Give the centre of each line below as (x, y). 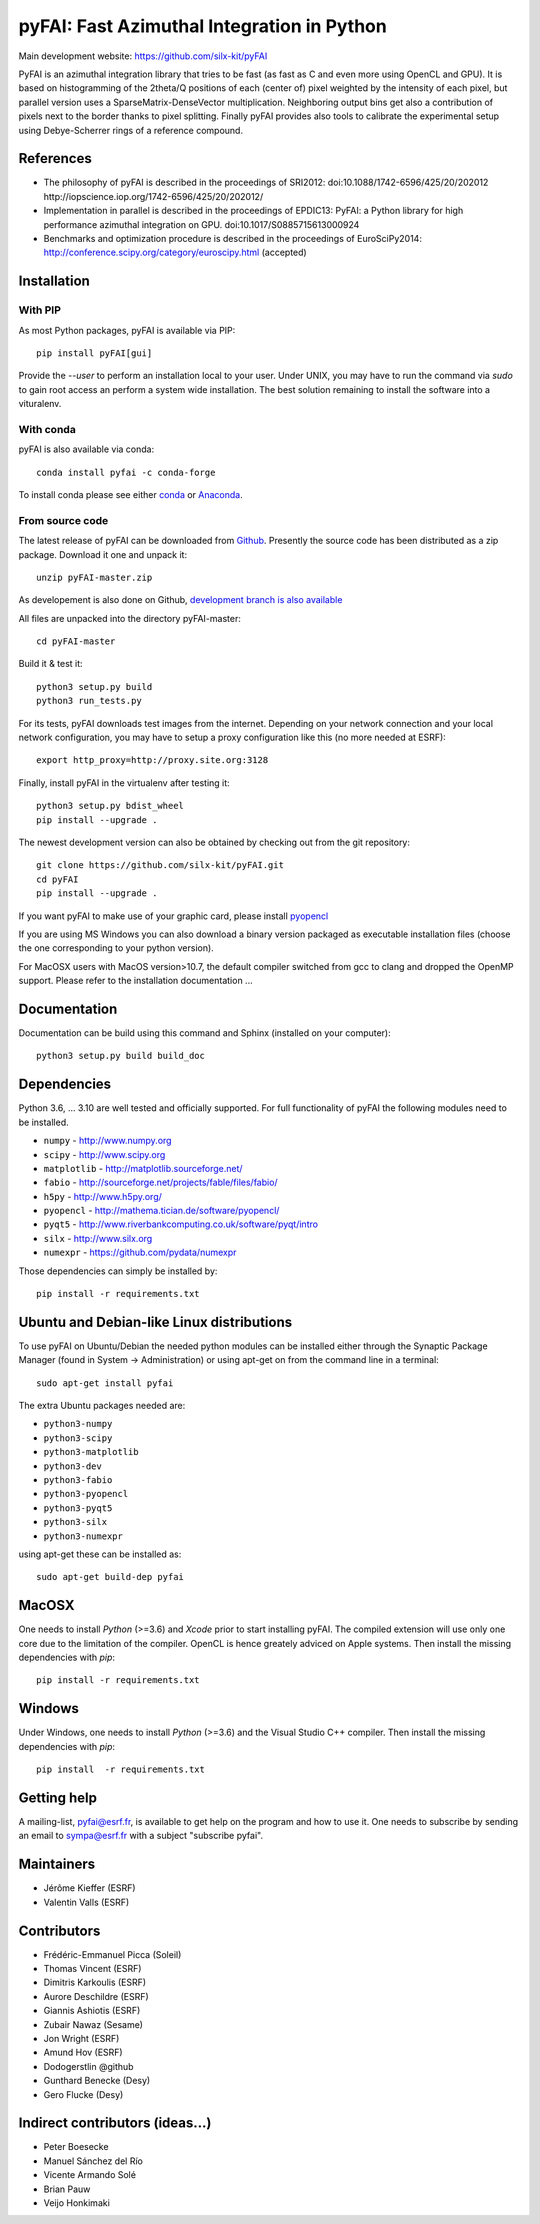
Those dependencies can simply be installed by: (118, 1271)
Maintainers (57, 1864)
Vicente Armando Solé (90, 2175)
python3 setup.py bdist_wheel (110, 806)
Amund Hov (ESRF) (83, 2052)
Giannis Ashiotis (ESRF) (92, 2011)
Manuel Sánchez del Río (93, 2161)
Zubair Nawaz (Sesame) (93, 2024)
